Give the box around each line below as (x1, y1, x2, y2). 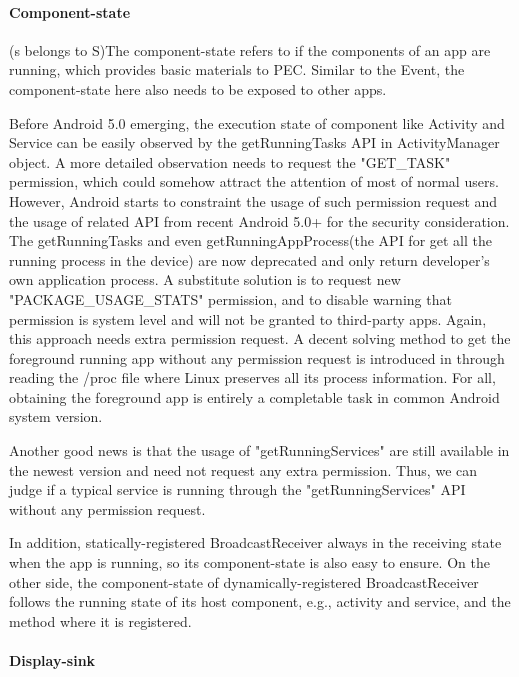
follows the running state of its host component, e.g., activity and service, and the (9, 591, 511, 612)
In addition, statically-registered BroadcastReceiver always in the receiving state (9, 532, 502, 553)
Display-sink (9, 650, 96, 671)
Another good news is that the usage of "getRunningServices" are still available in (9, 440, 510, 461)
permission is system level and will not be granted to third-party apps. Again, (9, 308, 487, 329)
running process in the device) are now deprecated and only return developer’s (9, 249, 490, 270)
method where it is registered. (9, 610, 192, 631)
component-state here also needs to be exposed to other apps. (9, 78, 387, 99)
